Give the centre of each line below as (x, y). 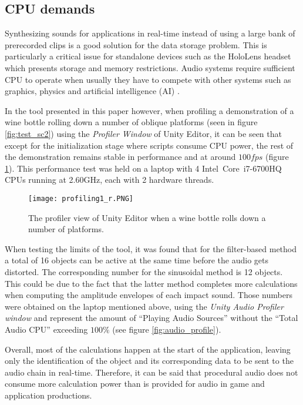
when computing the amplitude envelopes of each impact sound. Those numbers (149, 295)
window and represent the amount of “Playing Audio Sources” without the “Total (151, 318)
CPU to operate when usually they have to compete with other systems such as (148, 79)
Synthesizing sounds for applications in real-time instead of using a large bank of (150, 33)
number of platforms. (66, 229)
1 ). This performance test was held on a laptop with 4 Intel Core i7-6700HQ (143, 168)
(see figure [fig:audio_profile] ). (167, 329)
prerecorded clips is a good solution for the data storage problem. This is (136, 44)
